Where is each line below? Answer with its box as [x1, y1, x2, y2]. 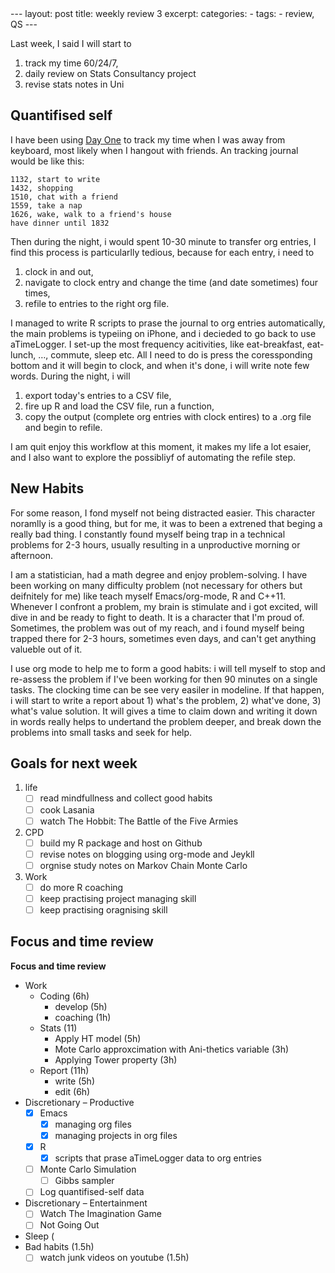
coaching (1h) [54, 1011, 112, 1023]
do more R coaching [39, 881, 124, 893]
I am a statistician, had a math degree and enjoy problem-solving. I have [10, 568, 308, 581]
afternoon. [10, 549, 54, 561]
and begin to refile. [24, 421, 103, 433]
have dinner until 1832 [10, 218, 110, 228]
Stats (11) [39, 1022, 78, 1034]
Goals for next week [10, 755, 138, 772]
